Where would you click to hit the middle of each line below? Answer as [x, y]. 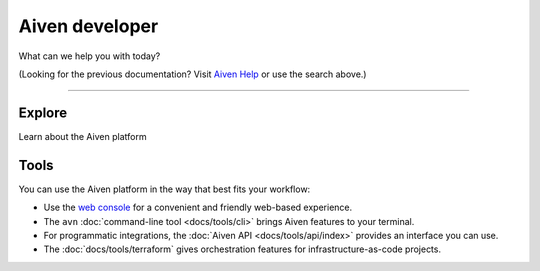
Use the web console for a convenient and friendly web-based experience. [198, 207]
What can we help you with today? [89, 56]
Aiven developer [88, 26]
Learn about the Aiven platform [82, 136]
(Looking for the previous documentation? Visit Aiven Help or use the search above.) [192, 74]
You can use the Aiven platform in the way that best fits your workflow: [164, 189]
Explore [43, 112]
